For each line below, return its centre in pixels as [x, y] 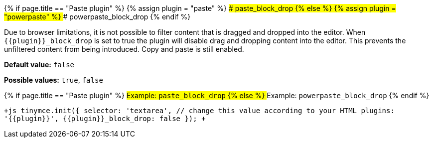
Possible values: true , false [54, 80]
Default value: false [39, 65]
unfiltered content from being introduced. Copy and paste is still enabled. [124, 49]
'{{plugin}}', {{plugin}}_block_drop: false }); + [105, 119]
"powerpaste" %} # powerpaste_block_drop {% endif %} [97, 17]
